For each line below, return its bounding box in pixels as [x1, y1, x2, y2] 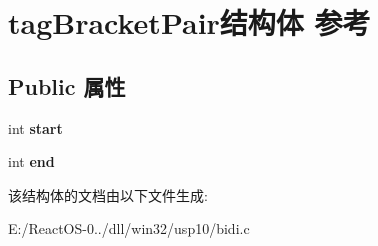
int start [8, 117, 63, 138]
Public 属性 [8, 70, 126, 101]
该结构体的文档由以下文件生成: [8, 184, 208, 205]
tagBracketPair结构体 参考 [8, 2, 371, 43]
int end [8, 151, 55, 172]
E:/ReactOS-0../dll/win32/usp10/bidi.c [8, 218, 250, 239]
